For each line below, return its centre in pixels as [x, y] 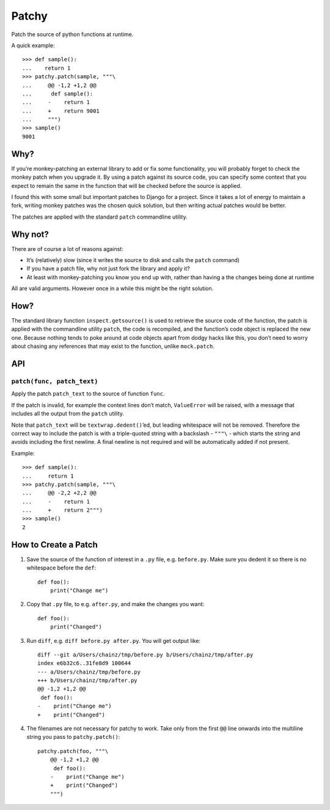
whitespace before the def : [61, 568]
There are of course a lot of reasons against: [67, 249]
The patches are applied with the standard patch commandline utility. [99, 217]
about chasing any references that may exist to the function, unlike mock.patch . [113, 347]
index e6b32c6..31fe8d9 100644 [84, 663]
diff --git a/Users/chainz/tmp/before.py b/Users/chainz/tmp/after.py [145, 654]
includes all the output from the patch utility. [68, 414]
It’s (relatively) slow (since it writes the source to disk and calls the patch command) [133, 260]
